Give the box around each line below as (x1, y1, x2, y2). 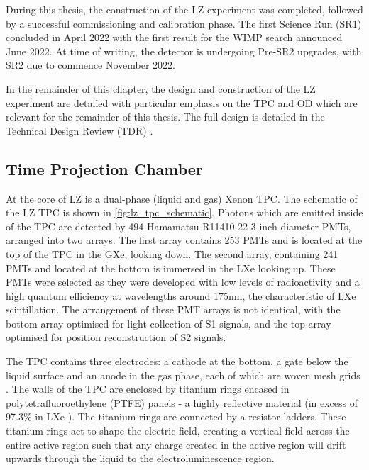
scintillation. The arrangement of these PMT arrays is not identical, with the (6, 302, 341, 317)
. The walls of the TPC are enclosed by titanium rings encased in (6, 381, 290, 396)
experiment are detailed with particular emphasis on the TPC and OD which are (6, 95, 358, 110)
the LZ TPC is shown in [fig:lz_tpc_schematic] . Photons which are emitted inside (6, 205, 363, 220)
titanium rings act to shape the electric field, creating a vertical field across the (6, 423, 350, 438)
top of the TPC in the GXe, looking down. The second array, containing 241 (6, 246, 338, 261)
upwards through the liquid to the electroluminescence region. (6, 451, 275, 466)
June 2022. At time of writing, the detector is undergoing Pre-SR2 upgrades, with (6, 43, 362, 58)
